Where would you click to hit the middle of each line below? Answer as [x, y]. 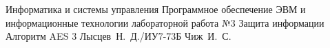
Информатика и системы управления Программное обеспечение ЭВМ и [156, 9]
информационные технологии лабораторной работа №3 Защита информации [165, 22]
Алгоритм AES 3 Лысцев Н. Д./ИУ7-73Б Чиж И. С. [118, 36]
